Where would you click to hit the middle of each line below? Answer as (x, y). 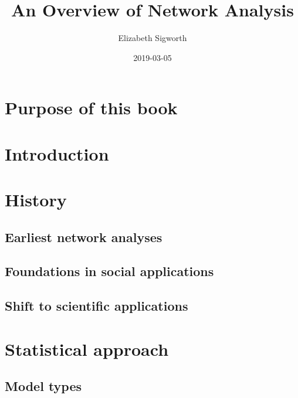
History (36, 200)
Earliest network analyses (84, 237)
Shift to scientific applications (96, 306)
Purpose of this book (91, 108)
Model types (43, 386)
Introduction (57, 153)
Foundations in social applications (109, 271)
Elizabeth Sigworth (153, 38)
